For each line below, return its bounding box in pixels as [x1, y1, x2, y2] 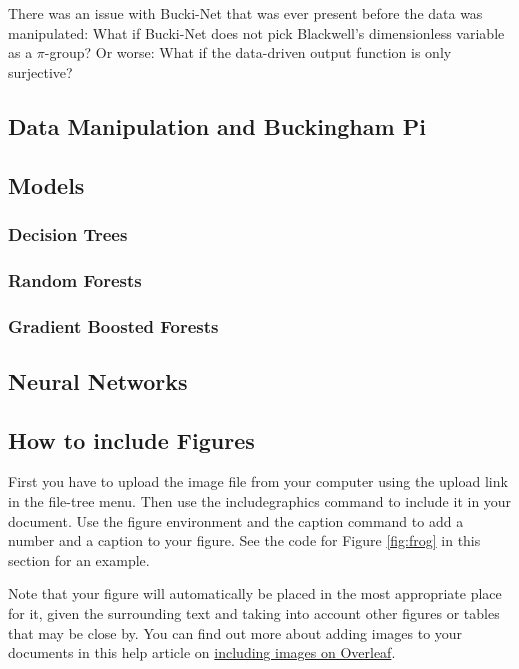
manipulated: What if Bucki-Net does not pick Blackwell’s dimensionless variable [8, 22, 505, 43]
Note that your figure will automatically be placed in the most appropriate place [8, 583, 502, 604]
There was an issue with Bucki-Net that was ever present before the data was [8, 3, 483, 23]
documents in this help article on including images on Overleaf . [8, 642, 396, 663]
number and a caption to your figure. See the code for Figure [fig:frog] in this [8, 530, 481, 551]
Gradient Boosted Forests [8, 313, 219, 338]
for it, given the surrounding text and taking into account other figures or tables [8, 603, 500, 624]
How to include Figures [8, 424, 255, 455]
